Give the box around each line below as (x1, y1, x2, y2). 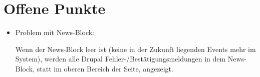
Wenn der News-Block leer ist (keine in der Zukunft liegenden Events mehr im (15, 43, 256, 54)
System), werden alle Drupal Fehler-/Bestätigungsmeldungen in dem (15, 53, 226, 64)
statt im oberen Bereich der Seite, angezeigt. (37, 63, 173, 73)
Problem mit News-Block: (15, 27, 95, 37)
